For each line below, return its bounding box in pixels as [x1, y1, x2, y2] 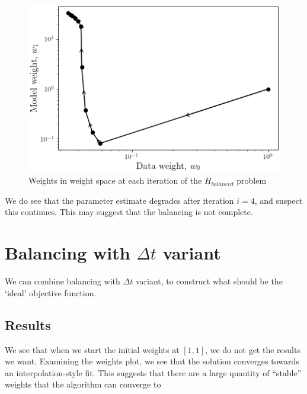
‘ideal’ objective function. [5, 286, 97, 299]
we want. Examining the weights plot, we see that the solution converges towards [5, 355, 299, 367]
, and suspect [254, 194, 303, 206]
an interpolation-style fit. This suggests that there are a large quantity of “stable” [5, 366, 302, 379]
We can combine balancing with [5, 275, 120, 287]
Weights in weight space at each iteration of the [28, 174, 202, 187]
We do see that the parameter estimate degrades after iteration [5, 194, 234, 206]
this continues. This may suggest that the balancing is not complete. [5, 206, 253, 218]
